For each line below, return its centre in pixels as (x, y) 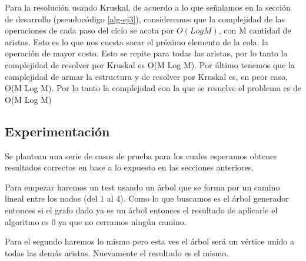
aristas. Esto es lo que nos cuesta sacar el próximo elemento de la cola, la (137, 41)
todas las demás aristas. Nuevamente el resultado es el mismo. (117, 252)
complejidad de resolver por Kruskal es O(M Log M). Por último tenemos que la (150, 64)
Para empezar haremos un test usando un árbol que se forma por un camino (142, 187)
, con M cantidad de (255, 30)
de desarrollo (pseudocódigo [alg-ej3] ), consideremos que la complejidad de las (145, 19)
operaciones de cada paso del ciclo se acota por (89, 30)
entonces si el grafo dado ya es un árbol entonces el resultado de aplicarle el (141, 210)
